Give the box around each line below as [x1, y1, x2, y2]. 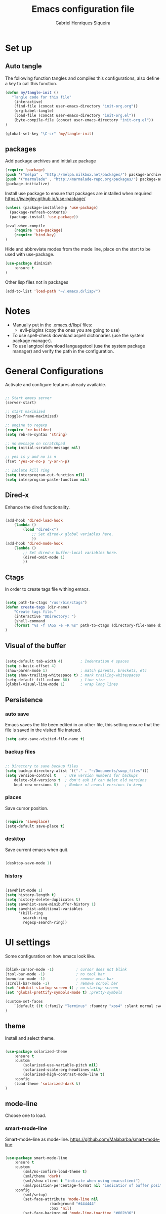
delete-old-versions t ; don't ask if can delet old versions [14, 777, 147, 783]
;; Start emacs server [5, 396, 52, 401]
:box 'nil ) [49, 1206, 72, 1211]
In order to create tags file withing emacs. [5, 586, 90, 592]
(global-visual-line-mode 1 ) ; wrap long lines [5, 682, 119, 687]
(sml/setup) [23, 1192, 48, 1197]
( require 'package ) [5, 167, 45, 173]
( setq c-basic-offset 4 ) [5, 663, 56, 668]
